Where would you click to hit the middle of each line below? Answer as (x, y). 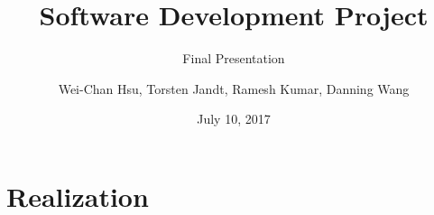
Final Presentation (234, 58)
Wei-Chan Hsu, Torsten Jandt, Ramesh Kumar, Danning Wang (234, 88)
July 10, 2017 (234, 119)
